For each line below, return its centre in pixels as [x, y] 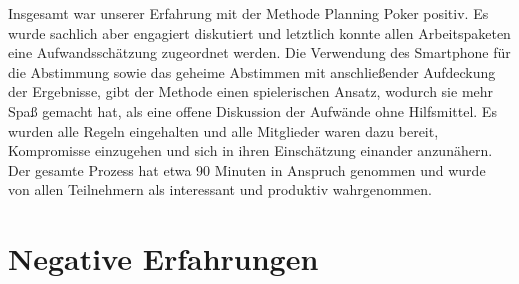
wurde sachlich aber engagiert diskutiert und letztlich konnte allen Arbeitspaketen [259, 32]
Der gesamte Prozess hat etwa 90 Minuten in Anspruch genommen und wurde [247, 169]
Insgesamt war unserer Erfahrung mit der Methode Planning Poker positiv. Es [248, 13]
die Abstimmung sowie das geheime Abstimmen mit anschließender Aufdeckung [252, 71]
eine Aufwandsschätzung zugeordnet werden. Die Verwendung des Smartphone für [259, 52]
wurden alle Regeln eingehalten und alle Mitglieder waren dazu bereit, [223, 130]
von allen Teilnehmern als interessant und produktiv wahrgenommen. [220, 189]
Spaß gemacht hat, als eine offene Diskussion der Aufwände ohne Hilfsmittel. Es [252, 110]
